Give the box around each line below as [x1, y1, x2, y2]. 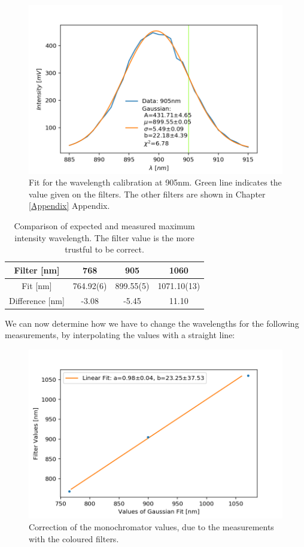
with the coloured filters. [29, 532, 119, 545]
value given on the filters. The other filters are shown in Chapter [29, 187, 266, 200]
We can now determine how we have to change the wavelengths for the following [5, 317, 299, 329]
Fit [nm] [22, 279, 52, 291]
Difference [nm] [9, 294, 65, 306]
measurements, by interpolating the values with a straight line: [5, 329, 235, 341]
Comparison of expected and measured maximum [14, 220, 195, 232]
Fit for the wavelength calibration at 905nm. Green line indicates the [29, 176, 282, 189]
